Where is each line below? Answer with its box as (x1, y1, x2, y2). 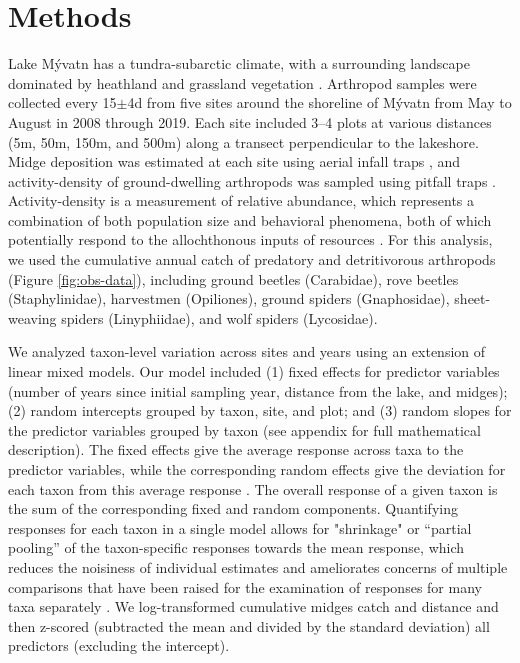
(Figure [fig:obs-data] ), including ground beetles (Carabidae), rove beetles (8, 268, 459, 289)
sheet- (454, 288, 491, 309)
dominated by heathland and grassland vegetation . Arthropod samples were (8, 72, 477, 93)
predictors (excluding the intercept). (8, 635, 230, 656)
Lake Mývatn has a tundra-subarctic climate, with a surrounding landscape (8, 53, 470, 74)
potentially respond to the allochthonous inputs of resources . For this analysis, (8, 229, 493, 250)
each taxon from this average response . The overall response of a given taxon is (8, 478, 498, 499)
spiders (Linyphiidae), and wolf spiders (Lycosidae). (61, 307, 378, 328)
